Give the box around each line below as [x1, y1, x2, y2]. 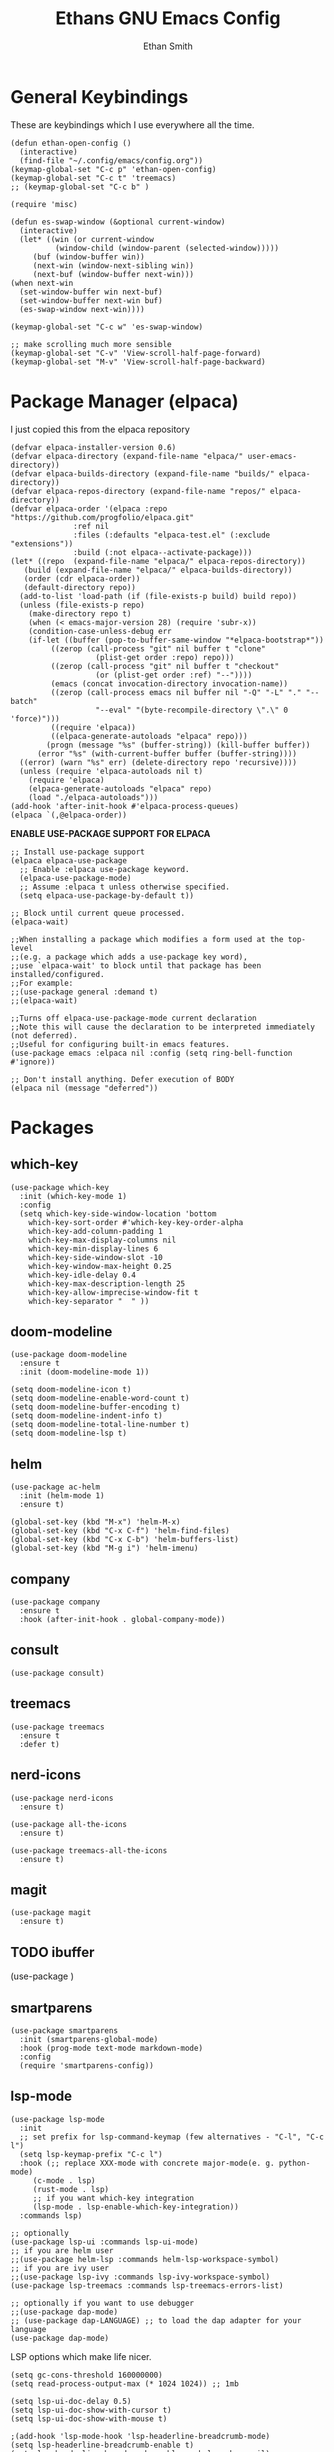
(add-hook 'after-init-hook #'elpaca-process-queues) [10, 801, 240, 811]
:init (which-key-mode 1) [19, 1191, 128, 1201]
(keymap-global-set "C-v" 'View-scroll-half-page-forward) [10, 348, 262, 358]
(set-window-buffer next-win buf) [19, 295, 163, 306]
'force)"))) [10, 713, 60, 724]
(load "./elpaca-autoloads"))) [28, 792, 159, 802]
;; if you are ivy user [10, 2263, 110, 2273]
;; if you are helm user [10, 2245, 114, 2256]
